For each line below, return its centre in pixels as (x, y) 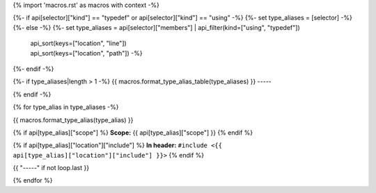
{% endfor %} (33, 181)
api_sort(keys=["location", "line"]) (78, 43)
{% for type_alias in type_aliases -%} (66, 107)
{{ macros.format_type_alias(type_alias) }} (73, 120)
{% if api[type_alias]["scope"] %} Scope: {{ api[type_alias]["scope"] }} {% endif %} (133, 133)
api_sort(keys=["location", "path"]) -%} (86, 53)
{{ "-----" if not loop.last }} (51, 168)
